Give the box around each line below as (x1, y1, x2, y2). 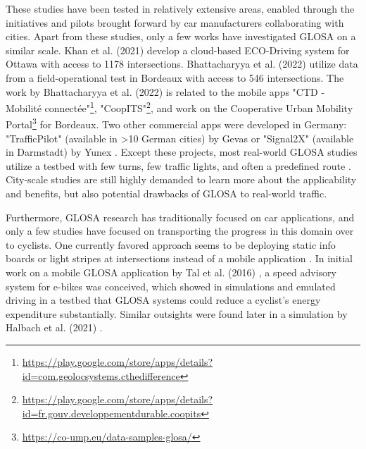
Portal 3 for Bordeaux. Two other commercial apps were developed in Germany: (6, 115, 347, 132)
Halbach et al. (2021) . (6, 320, 103, 335)
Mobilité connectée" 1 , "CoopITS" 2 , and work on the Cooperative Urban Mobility (6, 99, 353, 115)
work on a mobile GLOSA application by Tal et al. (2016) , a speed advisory (6, 265, 336, 279)
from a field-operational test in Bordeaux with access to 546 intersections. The (6, 70, 344, 85)
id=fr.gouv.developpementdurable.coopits (22, 405, 201, 420)
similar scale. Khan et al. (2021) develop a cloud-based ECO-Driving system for (6, 42, 350, 57)
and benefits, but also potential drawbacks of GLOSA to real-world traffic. (6, 186, 327, 201)
